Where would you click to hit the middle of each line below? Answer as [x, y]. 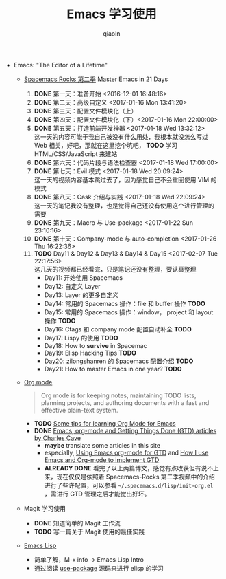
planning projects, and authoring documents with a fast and [125, 402]
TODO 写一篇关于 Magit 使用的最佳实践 [89, 532]
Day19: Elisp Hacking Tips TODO [90, 353]
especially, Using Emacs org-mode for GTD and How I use [126, 452]
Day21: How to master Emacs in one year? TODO [113, 369]
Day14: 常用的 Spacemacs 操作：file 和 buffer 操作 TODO [125, 303]
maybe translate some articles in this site [102, 445]
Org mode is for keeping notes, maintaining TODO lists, [118, 395]
